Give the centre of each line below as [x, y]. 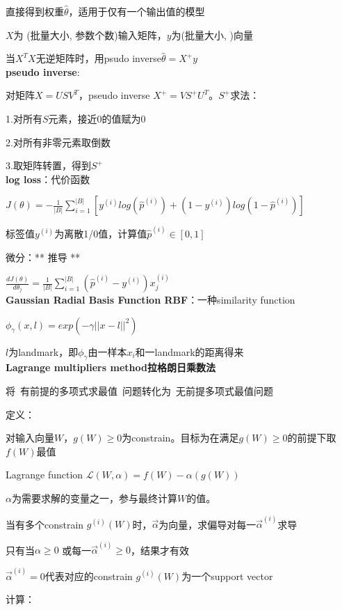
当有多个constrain [45, 524]
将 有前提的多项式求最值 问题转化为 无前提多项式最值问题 [139, 390]
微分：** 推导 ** [43, 257]
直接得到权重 [35, 11]
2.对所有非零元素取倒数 [58, 142]
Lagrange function [44, 475]
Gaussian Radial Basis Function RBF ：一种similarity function [150, 299]
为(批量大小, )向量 [212, 34]
